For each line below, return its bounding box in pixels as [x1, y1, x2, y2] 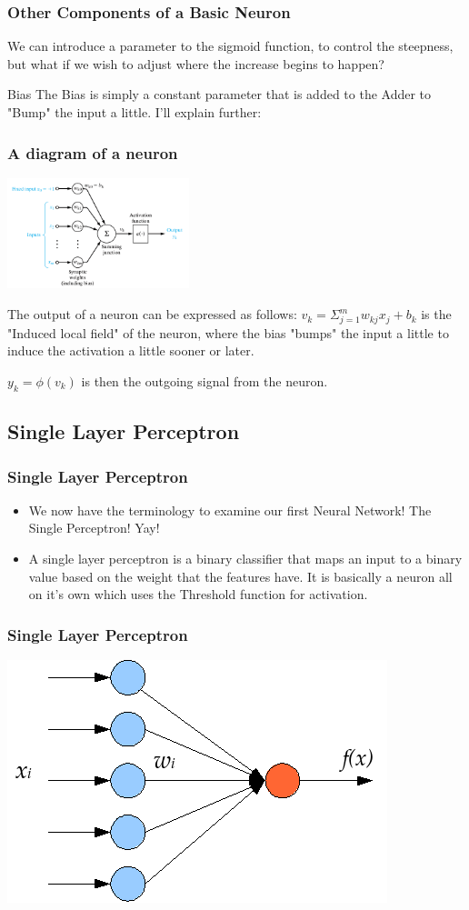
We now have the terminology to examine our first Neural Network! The [28, 500, 432, 519]
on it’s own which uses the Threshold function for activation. [28, 585, 368, 604]
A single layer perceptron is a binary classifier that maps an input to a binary [28, 548, 463, 567]
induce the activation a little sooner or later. [7, 341, 254, 360]
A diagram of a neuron [7, 141, 178, 164]
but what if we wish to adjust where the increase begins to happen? [7, 54, 384, 73]
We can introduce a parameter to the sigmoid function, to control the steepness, [7, 36, 454, 55]
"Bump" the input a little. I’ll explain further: [7, 103, 262, 121]
